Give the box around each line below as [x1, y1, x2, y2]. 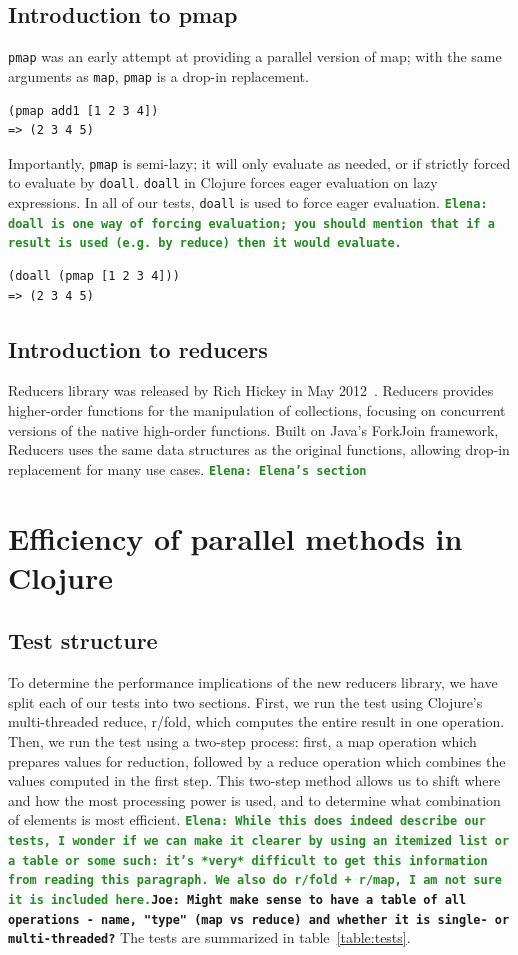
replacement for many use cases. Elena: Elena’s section [8, 458, 367, 479]
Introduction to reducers [8, 333, 268, 364]
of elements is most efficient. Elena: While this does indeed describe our [8, 809, 486, 830]
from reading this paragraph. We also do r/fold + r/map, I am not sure [8, 873, 502, 888]
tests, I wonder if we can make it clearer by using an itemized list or [8, 833, 510, 848]
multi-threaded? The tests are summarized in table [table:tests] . [8, 927, 411, 948]
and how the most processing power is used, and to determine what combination [8, 789, 501, 810]
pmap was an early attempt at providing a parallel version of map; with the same [8, 46, 502, 67]
